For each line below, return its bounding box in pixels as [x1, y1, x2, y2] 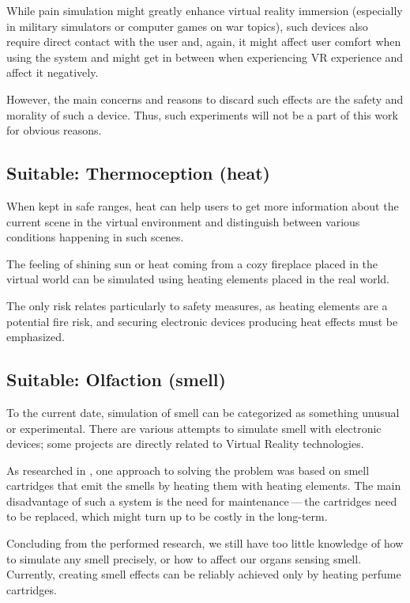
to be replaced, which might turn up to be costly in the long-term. [6, 508, 328, 525]
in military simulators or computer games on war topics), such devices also [6, 17, 368, 34]
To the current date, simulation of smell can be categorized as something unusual [6, 404, 400, 420]
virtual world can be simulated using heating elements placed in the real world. [6, 271, 389, 287]
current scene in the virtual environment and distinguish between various [6, 213, 360, 229]
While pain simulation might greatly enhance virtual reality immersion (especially [6, 2, 403, 18]
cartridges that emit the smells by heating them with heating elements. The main [6, 477, 401, 494]
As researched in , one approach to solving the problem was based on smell [6, 461, 370, 478]
